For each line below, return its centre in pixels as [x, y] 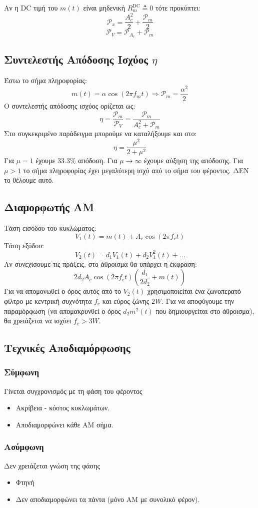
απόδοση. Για [98, 160]
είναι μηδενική [104, 8]
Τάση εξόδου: [24, 245]
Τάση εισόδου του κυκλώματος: [50, 228]
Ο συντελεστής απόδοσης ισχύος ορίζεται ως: [70, 105]
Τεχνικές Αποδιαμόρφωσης [67, 348]
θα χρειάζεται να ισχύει [38, 321]
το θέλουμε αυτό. [29, 180]
